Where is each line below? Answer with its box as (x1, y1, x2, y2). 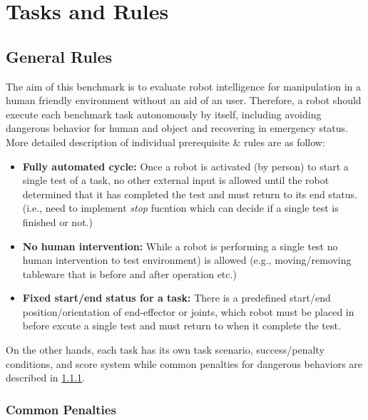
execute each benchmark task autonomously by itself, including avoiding (6, 106, 322, 121)
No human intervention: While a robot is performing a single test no (22, 238, 338, 253)
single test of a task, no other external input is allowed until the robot (22, 173, 329, 188)
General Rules (6, 45, 113, 67)
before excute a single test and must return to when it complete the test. (22, 318, 341, 333)
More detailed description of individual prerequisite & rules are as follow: (6, 134, 325, 149)
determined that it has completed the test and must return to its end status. (22, 186, 357, 201)
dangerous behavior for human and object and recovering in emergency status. (6, 121, 348, 135)
